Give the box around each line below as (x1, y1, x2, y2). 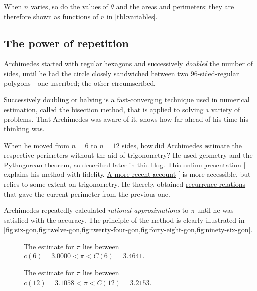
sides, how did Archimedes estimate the (122, 140, 242, 150)
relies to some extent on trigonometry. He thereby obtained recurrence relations (4, 178, 246, 189)
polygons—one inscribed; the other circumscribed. (4, 78, 156, 88)
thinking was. (4, 123, 45, 133)
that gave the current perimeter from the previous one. (4, 188, 170, 199)
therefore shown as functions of (4, 11, 99, 21)
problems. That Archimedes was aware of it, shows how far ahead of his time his (4, 114, 248, 124)
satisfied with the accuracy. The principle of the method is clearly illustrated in (4, 214, 245, 225)
